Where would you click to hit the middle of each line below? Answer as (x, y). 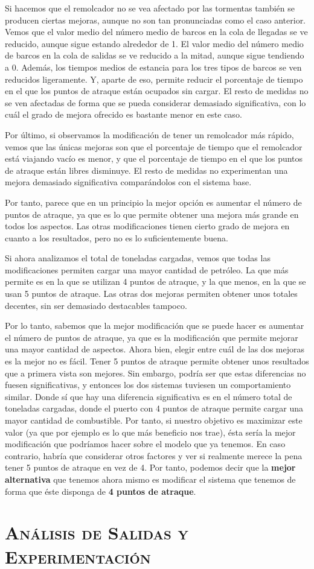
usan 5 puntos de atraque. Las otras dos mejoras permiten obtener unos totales (151, 294)
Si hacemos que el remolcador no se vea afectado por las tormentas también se (150, 8)
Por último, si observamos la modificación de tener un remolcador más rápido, (149, 134)
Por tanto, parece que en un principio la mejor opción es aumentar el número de (153, 202)
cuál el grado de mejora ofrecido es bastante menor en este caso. (123, 114)
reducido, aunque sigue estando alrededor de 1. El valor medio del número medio (154, 43)
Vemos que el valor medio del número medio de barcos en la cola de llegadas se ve (156, 32)
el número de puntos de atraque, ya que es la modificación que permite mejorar (152, 337)
